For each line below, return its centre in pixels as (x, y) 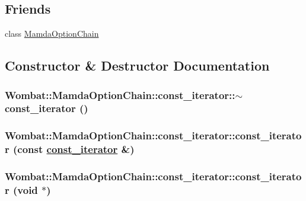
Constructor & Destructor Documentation (137, 66)
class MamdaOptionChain (52, 33)
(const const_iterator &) (74, 149)
